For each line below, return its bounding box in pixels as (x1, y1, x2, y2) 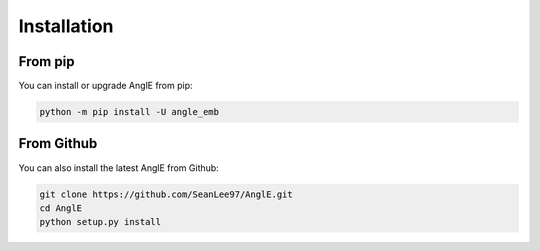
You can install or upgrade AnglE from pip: (18, 80, 194, 92)
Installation (18, 15, 114, 37)
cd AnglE (39, 202, 83, 214)
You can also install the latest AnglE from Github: (18, 161, 219, 174)
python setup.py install (39, 216, 162, 228)
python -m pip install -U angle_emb (39, 106, 220, 118)
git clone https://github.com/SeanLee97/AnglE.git (39, 188, 294, 200)
